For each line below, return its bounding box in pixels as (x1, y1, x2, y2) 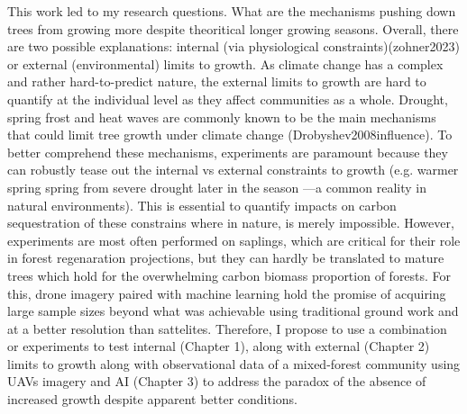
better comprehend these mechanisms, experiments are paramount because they (7, 142, 448, 161)
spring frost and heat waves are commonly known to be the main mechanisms (7, 107, 436, 126)
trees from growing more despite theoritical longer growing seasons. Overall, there (7, 19, 459, 38)
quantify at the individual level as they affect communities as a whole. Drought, (7, 89, 448, 108)
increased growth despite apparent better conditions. (7, 390, 298, 409)
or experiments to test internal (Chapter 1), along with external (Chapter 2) (7, 337, 430, 355)
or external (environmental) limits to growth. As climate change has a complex (7, 54, 444, 73)
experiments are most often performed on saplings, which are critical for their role (7, 230, 461, 249)
